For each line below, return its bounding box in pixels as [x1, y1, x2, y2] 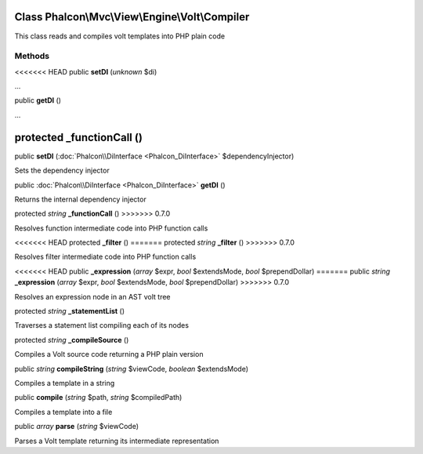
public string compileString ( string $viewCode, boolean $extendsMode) [14, 364, 249, 373]
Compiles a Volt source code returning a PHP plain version [14, 350, 204, 359]
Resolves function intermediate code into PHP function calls [14, 223, 208, 233]
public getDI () [14, 96, 62, 105]
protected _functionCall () [14, 130, 143, 144]
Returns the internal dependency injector [14, 194, 146, 204]
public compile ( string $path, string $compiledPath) [14, 393, 183, 402]
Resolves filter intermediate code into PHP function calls [14, 252, 197, 262]
